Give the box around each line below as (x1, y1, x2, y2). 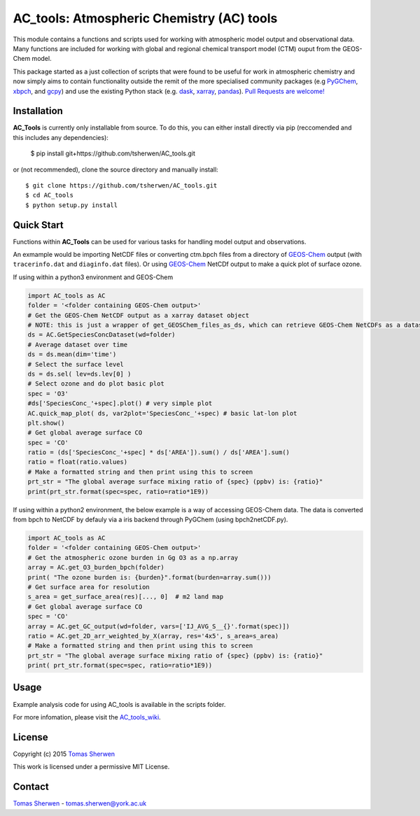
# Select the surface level (27, 360, 124, 368)
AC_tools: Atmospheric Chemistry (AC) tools (13, 10, 278, 26)
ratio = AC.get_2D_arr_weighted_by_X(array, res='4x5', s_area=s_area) (27, 632, 279, 640)
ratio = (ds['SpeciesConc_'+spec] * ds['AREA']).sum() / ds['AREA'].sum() (27, 449, 290, 456)
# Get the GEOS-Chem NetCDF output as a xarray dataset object (27, 311, 250, 319)
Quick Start (13, 219, 64, 231)
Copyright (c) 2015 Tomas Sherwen (13, 750, 115, 758)
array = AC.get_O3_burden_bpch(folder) (27, 563, 164, 572)
